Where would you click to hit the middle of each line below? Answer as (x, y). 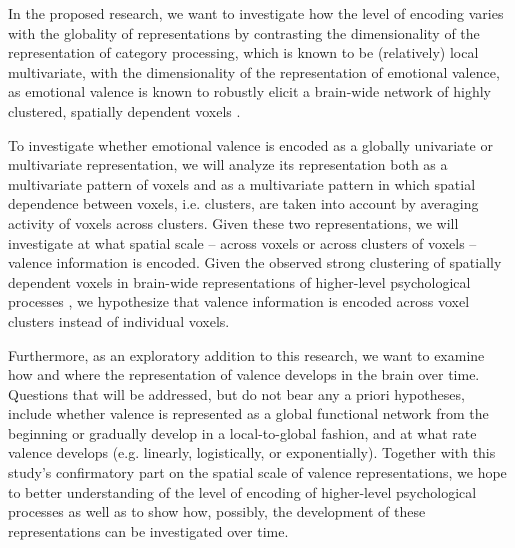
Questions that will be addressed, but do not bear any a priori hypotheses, (236, 393)
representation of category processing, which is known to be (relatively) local (243, 52)
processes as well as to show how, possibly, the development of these (217, 511)
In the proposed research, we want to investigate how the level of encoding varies (256, 13)
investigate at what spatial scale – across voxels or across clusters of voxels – (242, 242)
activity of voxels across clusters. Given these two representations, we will (233, 222)
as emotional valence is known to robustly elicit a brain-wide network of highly (249, 91)
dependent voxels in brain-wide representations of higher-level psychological (239, 281)
